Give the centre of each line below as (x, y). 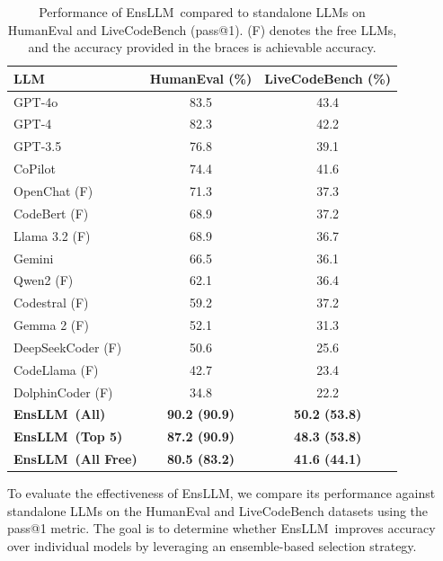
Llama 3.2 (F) (52, 235)
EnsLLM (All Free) (75, 459)
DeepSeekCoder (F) (68, 347)
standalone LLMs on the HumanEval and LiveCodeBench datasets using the (218, 510)
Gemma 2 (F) (51, 325)
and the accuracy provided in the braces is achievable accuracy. (202, 47)
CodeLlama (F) (56, 369)
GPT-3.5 (38, 146)
